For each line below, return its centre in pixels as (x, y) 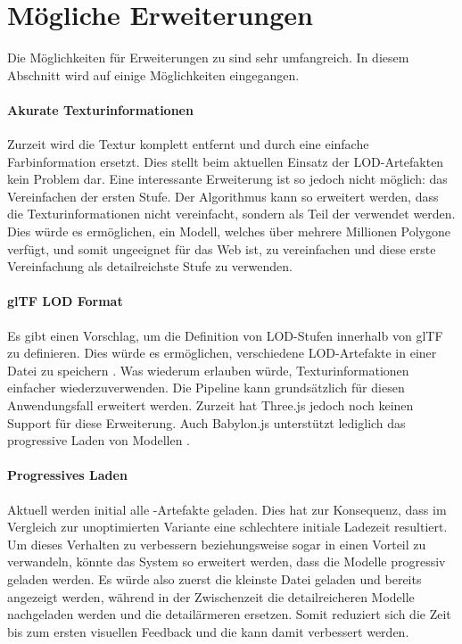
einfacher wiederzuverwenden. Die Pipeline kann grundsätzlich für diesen (206, 388)
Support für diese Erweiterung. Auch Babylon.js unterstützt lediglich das (206, 422)
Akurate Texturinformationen (100, 109)
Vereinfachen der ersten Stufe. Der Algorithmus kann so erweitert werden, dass (223, 196)
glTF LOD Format (65, 301)
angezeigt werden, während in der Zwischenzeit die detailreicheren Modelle (211, 596)
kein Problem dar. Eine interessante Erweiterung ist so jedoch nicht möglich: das (227, 179)
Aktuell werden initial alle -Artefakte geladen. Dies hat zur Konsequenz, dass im (227, 509)
